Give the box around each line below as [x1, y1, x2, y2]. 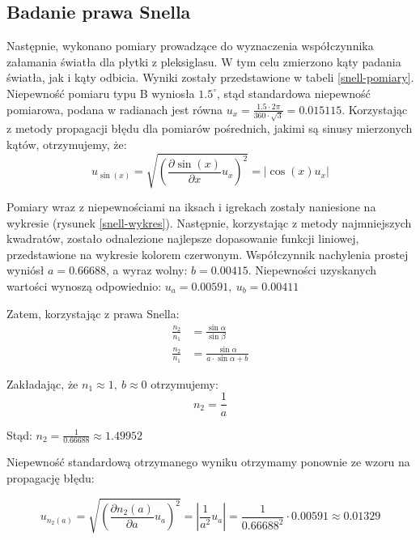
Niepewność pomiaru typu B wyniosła [6, 84, 195, 101]
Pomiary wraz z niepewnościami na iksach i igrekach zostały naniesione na [6, 198, 376, 215]
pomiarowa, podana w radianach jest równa [6, 100, 223, 117]
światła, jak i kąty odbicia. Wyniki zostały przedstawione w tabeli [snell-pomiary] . [6, 69, 414, 86]
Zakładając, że [6, 375, 78, 392]
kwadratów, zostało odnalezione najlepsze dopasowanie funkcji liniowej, [6, 230, 359, 247]
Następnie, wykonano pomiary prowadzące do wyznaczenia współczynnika [6, 37, 374, 54]
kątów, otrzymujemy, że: [6, 135, 127, 152]
